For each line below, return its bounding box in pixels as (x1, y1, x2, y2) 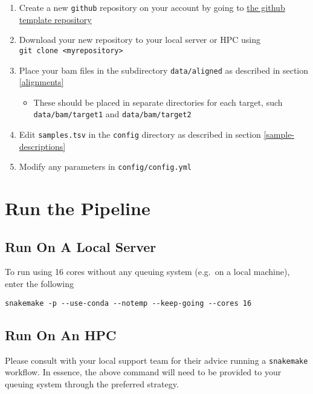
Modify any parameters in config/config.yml (19, 160, 192, 173)
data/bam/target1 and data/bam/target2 (33, 108, 192, 120)
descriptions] (19, 140, 66, 152)
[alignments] (19, 76, 64, 88)
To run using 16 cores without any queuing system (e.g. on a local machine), (5, 265, 290, 278)
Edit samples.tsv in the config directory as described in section (19, 128, 261, 140)
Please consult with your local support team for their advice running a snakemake (5, 354, 308, 366)
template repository (19, 13, 92, 25)
